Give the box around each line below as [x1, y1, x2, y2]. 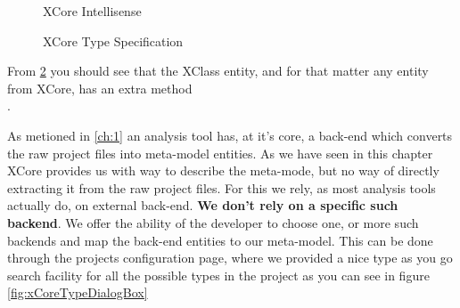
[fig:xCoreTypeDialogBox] [7, 283, 148, 302]
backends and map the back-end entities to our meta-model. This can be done [7, 231, 433, 249]
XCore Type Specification [43, 31, 184, 50]
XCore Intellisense [43, 2, 142, 20]
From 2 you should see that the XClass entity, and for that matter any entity [7, 61, 429, 80]
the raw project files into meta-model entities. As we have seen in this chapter [7, 143, 433, 162]
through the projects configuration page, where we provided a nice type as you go [7, 248, 453, 267]
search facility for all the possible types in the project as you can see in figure [7, 265, 430, 284]
